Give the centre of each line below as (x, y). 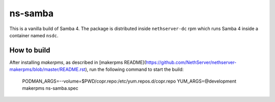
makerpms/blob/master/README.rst (47, 69)
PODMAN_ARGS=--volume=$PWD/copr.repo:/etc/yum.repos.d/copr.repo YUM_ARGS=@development (129, 81)
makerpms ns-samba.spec (50, 88)
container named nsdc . (34, 35)
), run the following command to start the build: (134, 69)
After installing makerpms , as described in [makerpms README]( (78, 62)
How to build (30, 50)
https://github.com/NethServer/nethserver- (191, 62)
